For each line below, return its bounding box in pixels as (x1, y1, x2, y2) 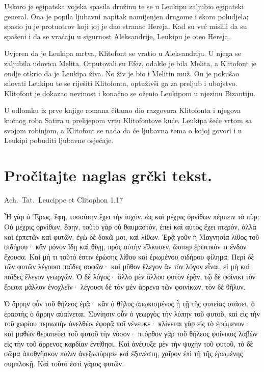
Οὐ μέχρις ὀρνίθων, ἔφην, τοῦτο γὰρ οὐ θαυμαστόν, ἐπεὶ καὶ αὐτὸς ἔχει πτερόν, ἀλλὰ (4, 221, 256, 232)
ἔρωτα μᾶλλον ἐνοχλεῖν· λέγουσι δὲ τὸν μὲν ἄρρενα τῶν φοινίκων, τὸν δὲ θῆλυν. (4, 281, 246, 292)
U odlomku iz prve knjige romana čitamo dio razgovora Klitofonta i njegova (4, 105, 241, 116)
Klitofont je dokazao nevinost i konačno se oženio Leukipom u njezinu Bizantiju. (4, 88, 255, 98)
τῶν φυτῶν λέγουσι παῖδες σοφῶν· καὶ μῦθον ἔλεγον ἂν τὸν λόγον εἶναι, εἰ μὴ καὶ (4, 261, 250, 272)
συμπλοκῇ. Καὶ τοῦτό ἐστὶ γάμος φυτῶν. (4, 358, 124, 368)
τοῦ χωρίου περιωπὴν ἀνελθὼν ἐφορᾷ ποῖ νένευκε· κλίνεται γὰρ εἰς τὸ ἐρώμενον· (4, 318, 250, 329)
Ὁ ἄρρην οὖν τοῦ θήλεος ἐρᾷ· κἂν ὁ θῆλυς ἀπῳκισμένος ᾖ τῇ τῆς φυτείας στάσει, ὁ (4, 298, 255, 309)
